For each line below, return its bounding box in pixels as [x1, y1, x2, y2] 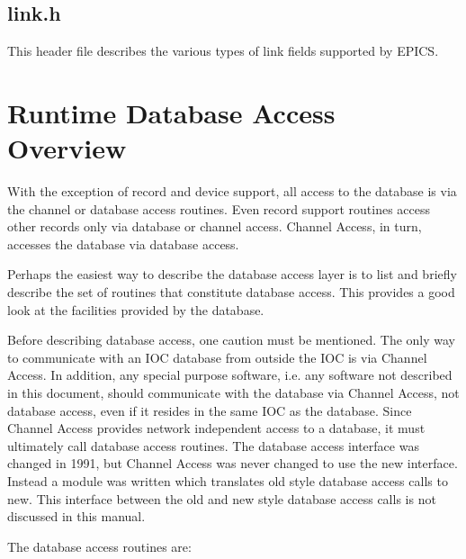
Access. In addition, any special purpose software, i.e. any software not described [7, 365, 453, 384]
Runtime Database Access [7, 94, 336, 131]
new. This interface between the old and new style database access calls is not [7, 489, 436, 508]
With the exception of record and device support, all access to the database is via [7, 182, 457, 201]
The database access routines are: [7, 536, 192, 555]
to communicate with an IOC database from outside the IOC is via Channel [7, 347, 427, 366]
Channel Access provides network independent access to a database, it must [7, 419, 426, 437]
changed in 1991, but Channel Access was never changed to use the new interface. [7, 454, 458, 473]
